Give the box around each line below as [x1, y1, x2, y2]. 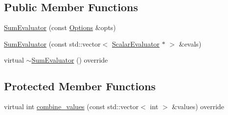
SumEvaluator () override [31, 55, 108, 65]
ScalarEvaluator [112, 38, 160, 49]
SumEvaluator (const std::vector [4, 38, 101, 49]
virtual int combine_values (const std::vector [4, 101, 139, 112]
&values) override [172, 101, 225, 112]
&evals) [179, 38, 202, 49]
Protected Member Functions [4, 79, 156, 94]
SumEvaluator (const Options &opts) [4, 22, 116, 33]
